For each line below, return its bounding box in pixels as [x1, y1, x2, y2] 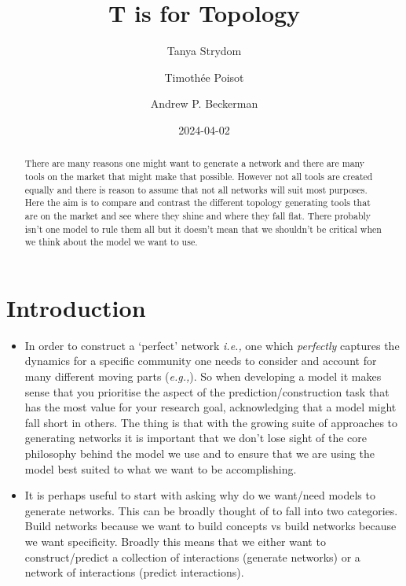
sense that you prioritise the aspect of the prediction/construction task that [24, 383, 390, 400]
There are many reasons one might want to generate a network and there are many [24, 157, 365, 170]
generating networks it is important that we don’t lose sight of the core [24, 429, 368, 446]
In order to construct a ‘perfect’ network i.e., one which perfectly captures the [24, 337, 400, 353]
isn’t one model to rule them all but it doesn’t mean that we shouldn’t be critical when [24, 222, 382, 235]
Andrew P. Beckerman [150, 95, 258, 112]
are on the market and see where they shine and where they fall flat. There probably [24, 208, 371, 222]
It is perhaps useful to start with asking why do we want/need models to [24, 487, 375, 503]
